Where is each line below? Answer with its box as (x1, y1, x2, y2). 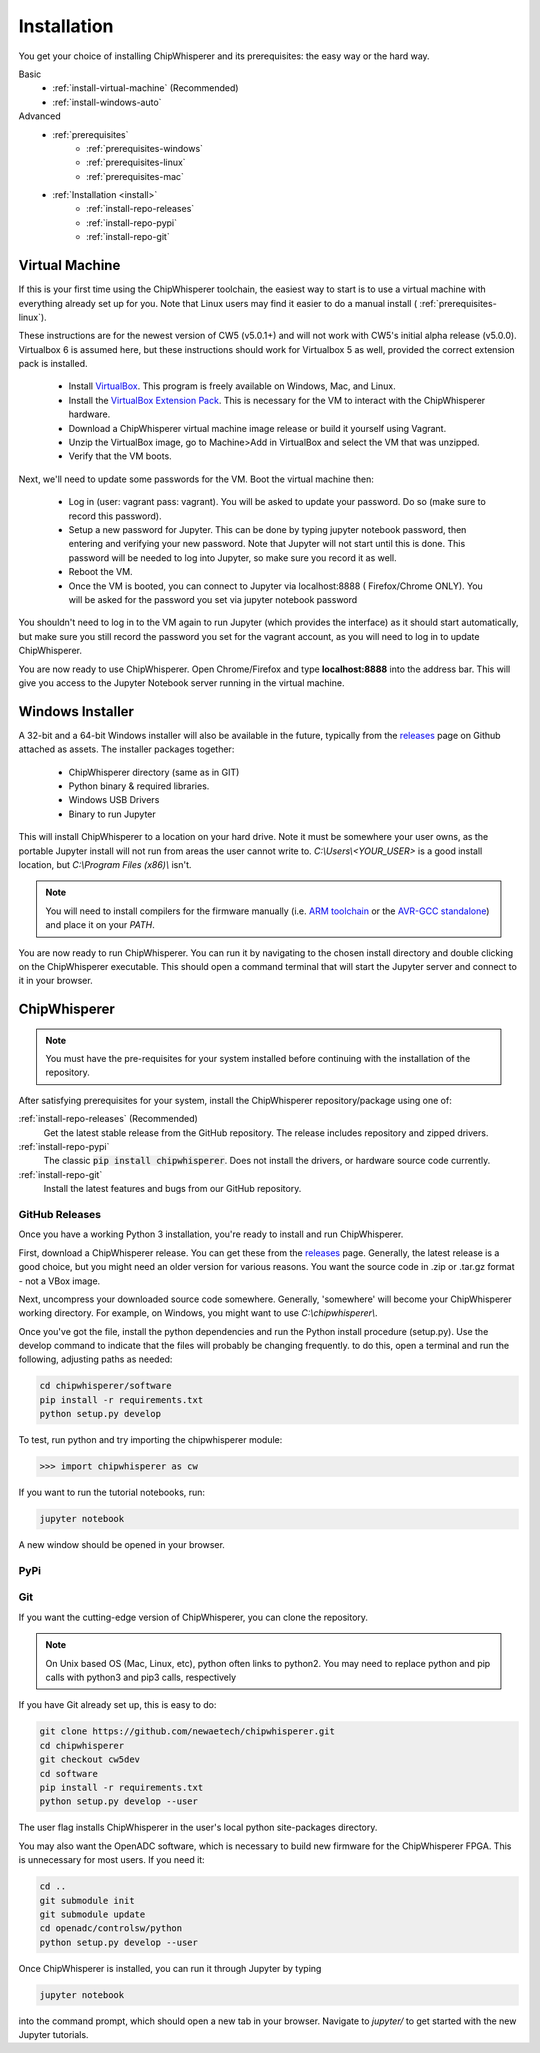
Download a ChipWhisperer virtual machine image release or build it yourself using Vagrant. (68, 422, 447, 434)
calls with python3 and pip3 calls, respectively (45, 1671, 237, 1684)
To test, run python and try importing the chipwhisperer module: (18, 1434, 283, 1446)
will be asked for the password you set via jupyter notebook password (68, 593, 358, 605)
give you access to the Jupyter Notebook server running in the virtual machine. (18, 676, 345, 689)
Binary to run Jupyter (68, 808, 157, 820)
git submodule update (39, 1908, 146, 1920)
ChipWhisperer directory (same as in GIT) (68, 766, 240, 778)
